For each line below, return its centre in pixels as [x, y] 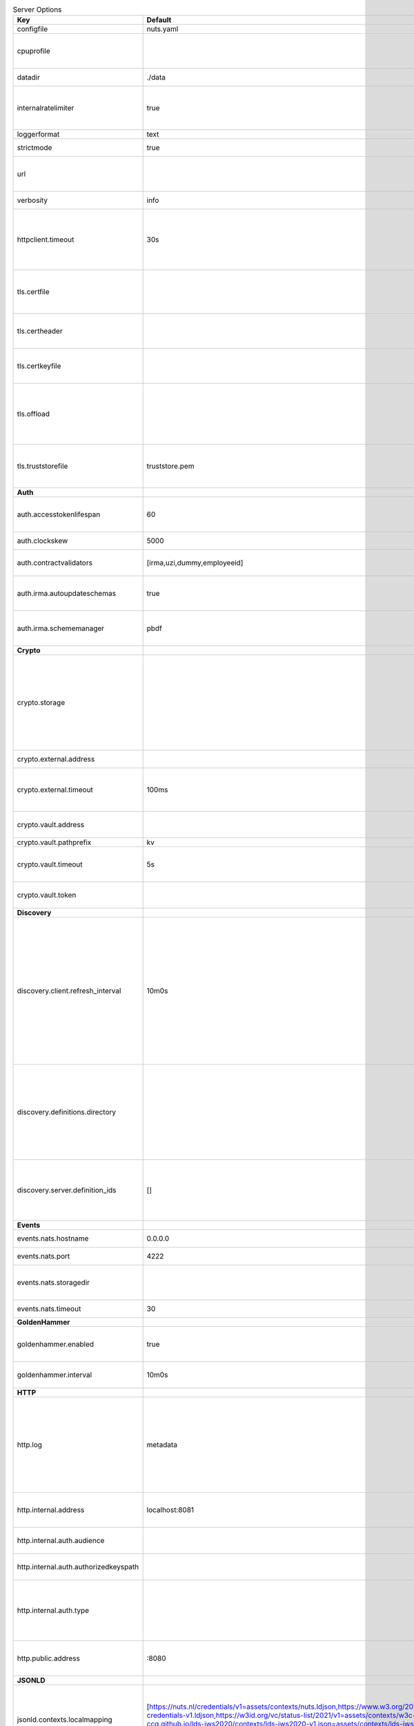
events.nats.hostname [53, 1239]
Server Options [37, 10]
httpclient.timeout [46, 240]
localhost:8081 [170, 1510]
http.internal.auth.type [53, 1611]
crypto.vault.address [51, 825]
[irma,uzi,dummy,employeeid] [195, 563]
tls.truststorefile [42, 466]
